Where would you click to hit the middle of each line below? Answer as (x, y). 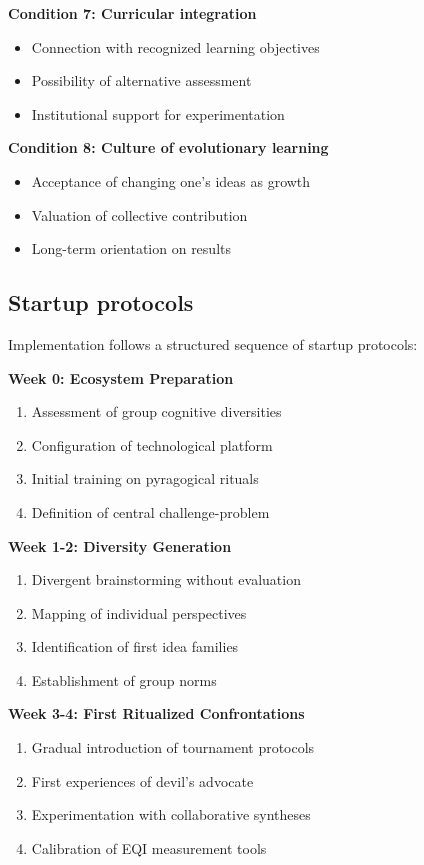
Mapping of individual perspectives (139, 612)
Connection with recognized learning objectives (175, 46)
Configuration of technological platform (152, 444)
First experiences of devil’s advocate (142, 780)
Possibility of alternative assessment (141, 80)
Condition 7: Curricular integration (132, 13)
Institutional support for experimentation (158, 113)
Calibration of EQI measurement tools (149, 847)
